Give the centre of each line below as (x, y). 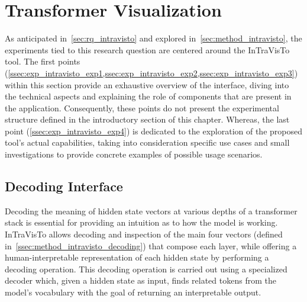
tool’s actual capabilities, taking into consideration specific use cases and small (147, 142)
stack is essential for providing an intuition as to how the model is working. (141, 222)
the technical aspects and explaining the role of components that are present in (148, 96)
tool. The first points (43, 61)
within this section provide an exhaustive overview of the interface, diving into (147, 84)
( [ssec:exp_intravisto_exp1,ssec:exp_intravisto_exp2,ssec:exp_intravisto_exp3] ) (151, 73)
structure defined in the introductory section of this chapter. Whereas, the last (147, 119)
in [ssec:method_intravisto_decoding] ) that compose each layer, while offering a (151, 245)
